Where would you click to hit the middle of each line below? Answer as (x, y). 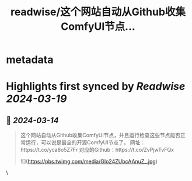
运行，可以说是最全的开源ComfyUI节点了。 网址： (85, 142)
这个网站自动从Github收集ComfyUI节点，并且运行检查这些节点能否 (100, 135)
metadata (30, 60)
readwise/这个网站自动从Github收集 (98, 12)
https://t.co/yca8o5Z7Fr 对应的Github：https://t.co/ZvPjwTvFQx (97, 150)
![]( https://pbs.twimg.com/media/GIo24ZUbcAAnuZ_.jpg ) (89, 162)
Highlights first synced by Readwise (96, 87)
